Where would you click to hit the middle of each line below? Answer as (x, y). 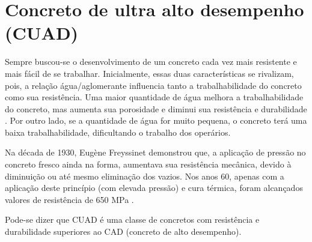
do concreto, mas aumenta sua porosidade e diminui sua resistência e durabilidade (156, 108)
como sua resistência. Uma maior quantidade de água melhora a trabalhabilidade (154, 97)
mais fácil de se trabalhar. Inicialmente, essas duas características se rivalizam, (149, 73)
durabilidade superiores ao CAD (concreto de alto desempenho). (123, 231)
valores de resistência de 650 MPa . (69, 199)
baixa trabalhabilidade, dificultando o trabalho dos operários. (118, 132)
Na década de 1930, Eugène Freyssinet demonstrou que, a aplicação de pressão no (155, 152)
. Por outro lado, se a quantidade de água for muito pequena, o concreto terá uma (156, 120)
